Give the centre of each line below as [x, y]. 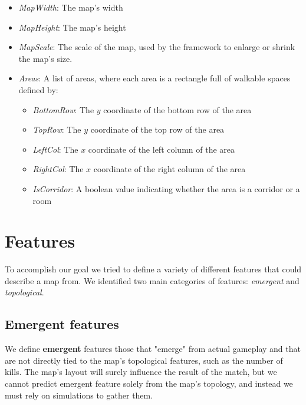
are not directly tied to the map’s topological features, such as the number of [144, 360]
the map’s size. [45, 58]
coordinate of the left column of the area [162, 149]
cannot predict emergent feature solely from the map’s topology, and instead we [149, 383]
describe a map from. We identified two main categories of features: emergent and [152, 280]
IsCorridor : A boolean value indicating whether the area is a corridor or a [166, 188]
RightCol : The [58, 169]
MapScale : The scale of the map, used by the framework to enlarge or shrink [157, 47]
